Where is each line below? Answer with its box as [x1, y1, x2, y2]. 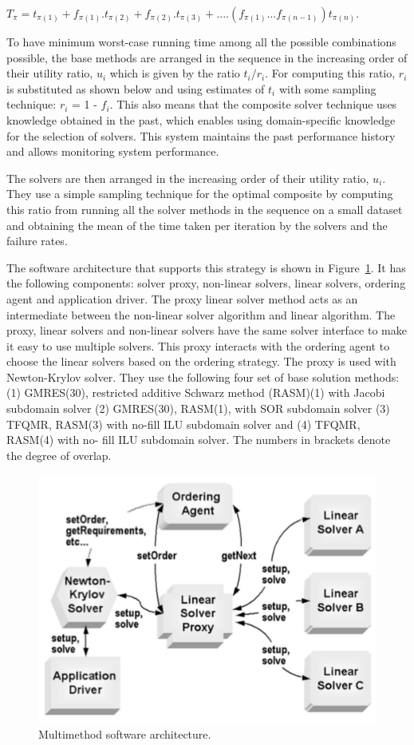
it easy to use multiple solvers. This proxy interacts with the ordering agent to [6, 337, 390, 354]
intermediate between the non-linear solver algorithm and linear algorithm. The [6, 306, 396, 323]
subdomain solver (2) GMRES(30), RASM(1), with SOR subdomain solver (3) [6, 400, 390, 417]
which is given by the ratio [109, 65, 240, 81]
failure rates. [6, 232, 68, 249]
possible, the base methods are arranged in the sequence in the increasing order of [6, 49, 408, 65]
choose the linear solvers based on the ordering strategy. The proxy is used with [6, 353, 396, 370]
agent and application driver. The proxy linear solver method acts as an [6, 290, 358, 307]
